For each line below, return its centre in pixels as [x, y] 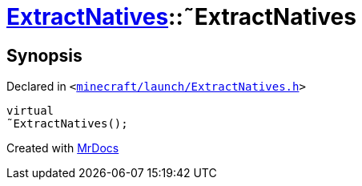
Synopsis [44, 55]
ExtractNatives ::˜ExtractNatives [181, 17]
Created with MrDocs [63, 148]
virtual [30, 111]
